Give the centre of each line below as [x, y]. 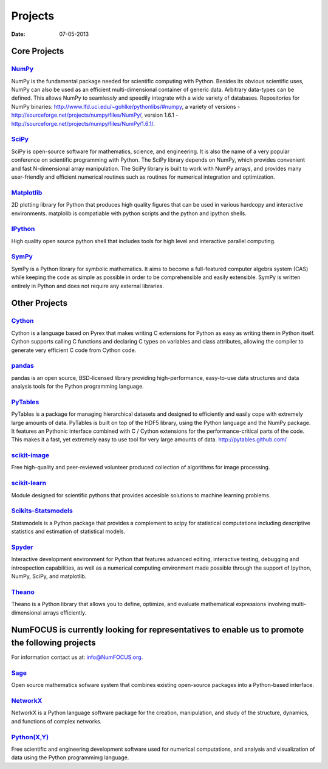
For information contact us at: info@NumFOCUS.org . [77, 657]
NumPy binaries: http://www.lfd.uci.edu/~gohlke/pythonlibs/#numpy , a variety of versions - [126, 106]
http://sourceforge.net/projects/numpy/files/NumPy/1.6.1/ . [83, 123]
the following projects [53, 643]
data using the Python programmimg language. [70, 757]
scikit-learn [29, 483]
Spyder [22, 547]
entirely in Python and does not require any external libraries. [87, 286]
